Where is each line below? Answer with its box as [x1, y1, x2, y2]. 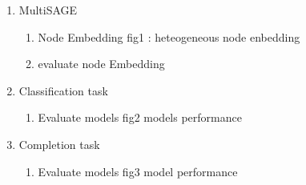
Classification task [18, 82, 108, 99]
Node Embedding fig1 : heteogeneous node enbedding [38, 28, 300, 45]
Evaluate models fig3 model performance [38, 163, 238, 179]
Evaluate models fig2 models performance [38, 109, 242, 126]
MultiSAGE [18, 2, 78, 18]
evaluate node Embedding [38, 55, 165, 72]
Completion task [18, 135, 100, 152]
